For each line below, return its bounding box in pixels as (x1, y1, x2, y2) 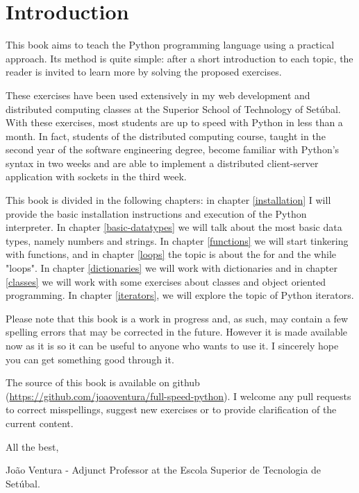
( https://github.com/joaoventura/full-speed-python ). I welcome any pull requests (6, 388, 351, 403)
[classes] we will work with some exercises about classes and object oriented (6, 274, 326, 288)
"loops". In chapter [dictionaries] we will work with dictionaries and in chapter (6, 261, 337, 275)
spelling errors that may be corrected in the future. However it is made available (6, 325, 348, 339)
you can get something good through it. (6, 352, 174, 366)
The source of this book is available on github (6, 375, 200, 390)
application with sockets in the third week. (6, 169, 187, 184)
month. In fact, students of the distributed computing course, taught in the (6, 128, 326, 143)
